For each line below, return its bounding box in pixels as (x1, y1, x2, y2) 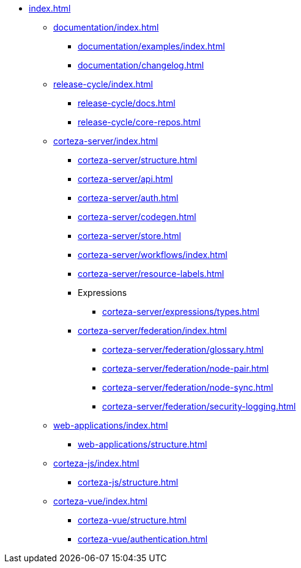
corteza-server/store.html (78, 231, 181, 241)
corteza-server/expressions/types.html (102, 306, 259, 317)
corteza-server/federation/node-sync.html (102, 382, 273, 393)
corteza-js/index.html (53, 458, 139, 468)
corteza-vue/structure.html (78, 515, 187, 525)
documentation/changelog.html (78, 60, 204, 70)
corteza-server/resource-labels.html (78, 268, 225, 279)
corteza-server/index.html (53, 136, 158, 146)
